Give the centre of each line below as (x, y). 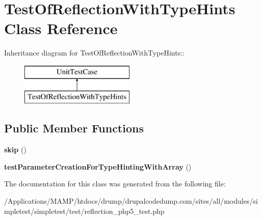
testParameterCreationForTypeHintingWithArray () (98, 166)
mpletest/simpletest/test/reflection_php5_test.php (84, 211)
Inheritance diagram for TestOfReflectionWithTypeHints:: (95, 53)
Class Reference (61, 28)
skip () (15, 149)
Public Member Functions (74, 128)
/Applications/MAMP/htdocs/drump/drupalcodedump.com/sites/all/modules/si (131, 201)
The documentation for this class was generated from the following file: (115, 184)
